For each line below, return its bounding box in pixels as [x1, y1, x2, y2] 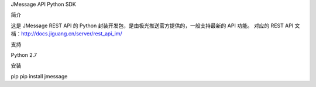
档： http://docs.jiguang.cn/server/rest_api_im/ [11, 30, 122, 37]
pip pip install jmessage [11, 72, 68, 79]
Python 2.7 [11, 51, 37, 58]
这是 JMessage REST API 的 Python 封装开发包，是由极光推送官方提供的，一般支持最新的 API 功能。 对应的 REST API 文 [11, 22, 300, 29]
